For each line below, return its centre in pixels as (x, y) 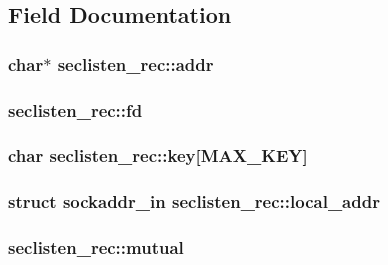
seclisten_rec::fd (75, 109)
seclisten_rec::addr (135, 63)
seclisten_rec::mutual (96, 247)
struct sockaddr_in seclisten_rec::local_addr (194, 201)
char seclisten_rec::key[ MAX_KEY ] (158, 155)
